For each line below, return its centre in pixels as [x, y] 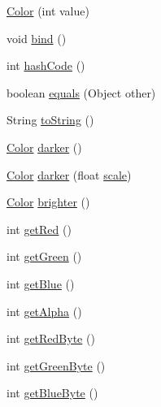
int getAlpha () [44, 311]
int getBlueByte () [52, 393]
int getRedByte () [51, 338]
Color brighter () [48, 202]
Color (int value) [48, 11]
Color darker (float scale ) [69, 174]
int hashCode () [46, 65]
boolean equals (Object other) [81, 92]
